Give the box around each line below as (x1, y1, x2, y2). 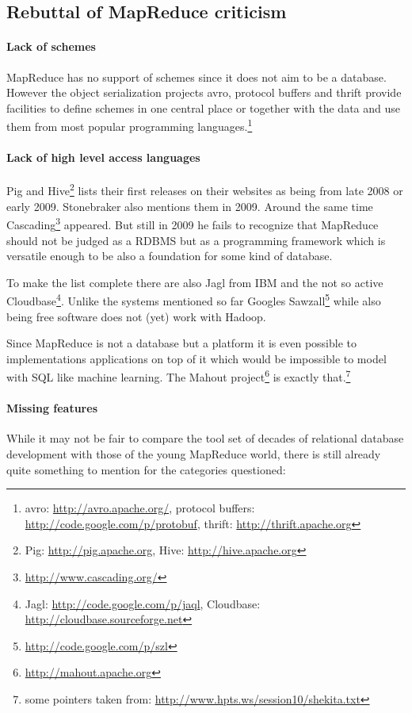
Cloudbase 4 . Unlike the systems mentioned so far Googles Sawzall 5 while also (6, 290, 381, 309)
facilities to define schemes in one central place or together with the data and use (6, 99, 400, 116)
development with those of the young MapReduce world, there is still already (6, 445, 381, 462)
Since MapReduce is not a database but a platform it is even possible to (6, 335, 357, 351)
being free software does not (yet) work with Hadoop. (6, 308, 266, 324)
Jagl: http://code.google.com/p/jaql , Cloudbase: (25, 595, 261, 611)
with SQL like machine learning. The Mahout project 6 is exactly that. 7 (6, 366, 351, 385)
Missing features (6, 400, 97, 416)
